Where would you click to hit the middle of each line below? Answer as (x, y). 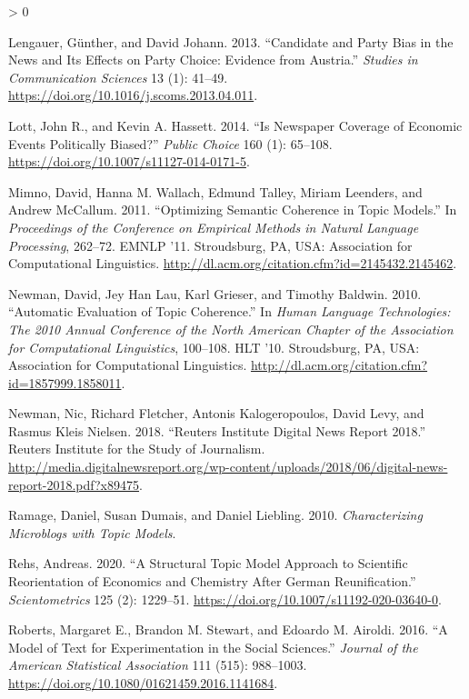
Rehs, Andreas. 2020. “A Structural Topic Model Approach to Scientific (208, 563)
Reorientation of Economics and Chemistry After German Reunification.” (212, 581)
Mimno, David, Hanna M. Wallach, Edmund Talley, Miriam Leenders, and (215, 191)
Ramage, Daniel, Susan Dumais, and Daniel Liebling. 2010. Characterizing (215, 515)
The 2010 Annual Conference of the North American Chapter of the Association (231, 329)
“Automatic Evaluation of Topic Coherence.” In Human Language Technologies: (230, 311)
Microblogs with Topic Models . (92, 532)
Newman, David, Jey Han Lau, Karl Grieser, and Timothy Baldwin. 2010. (215, 293)
